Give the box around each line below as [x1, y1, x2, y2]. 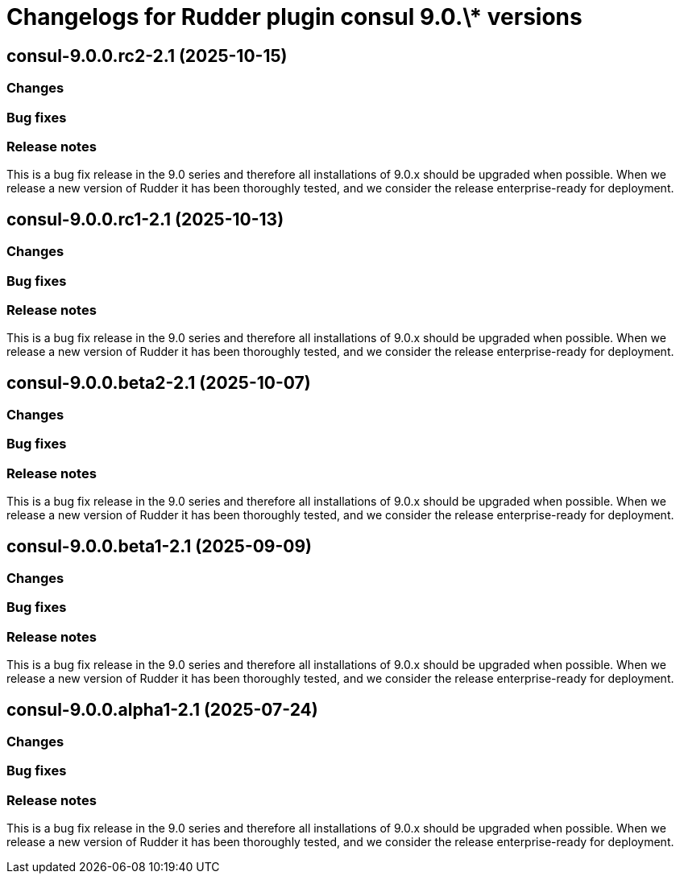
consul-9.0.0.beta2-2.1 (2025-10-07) [6, 372, 311, 393]
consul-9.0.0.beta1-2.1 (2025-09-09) [6, 535, 313, 556]
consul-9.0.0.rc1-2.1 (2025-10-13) [6, 209, 284, 229]
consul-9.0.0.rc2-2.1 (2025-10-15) [6, 45, 288, 66]
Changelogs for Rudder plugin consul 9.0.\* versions [6, 3, 583, 31]
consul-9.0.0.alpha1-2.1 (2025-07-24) [6, 699, 318, 720]
